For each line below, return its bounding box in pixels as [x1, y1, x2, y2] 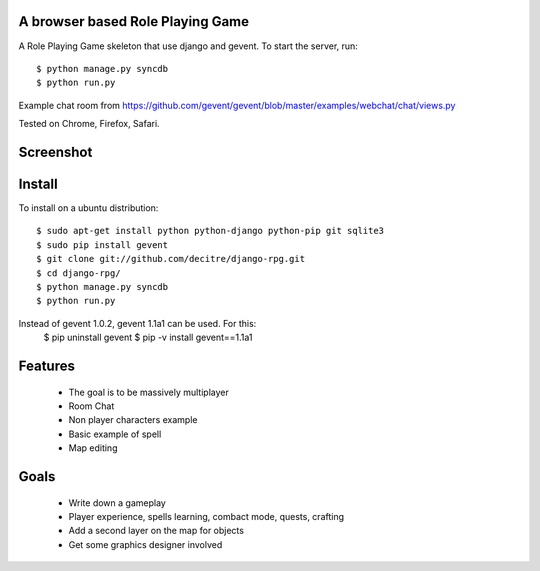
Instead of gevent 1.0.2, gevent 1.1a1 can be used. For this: [18, 317, 257, 329]
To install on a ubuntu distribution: [18, 202, 159, 214]
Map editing [68, 442, 118, 454]
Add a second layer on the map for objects [68, 525, 245, 537]
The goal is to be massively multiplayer [68, 386, 229, 398]
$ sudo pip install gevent [36, 239, 169, 250]
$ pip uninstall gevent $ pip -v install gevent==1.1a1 [43, 331, 253, 344]
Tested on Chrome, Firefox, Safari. [18, 118, 160, 130]
